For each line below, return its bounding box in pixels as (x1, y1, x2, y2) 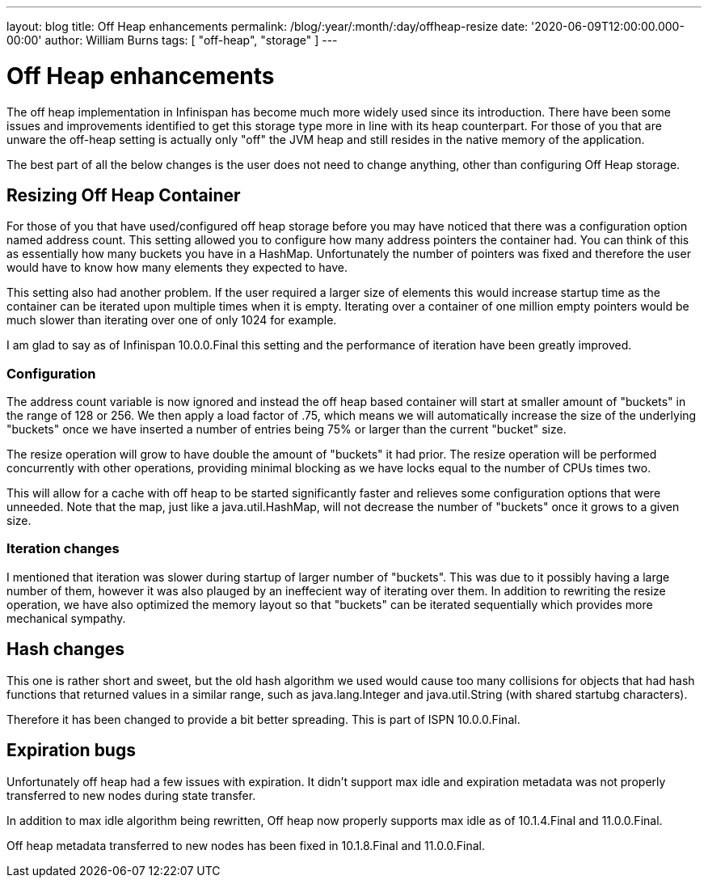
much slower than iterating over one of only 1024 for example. (6, 313, 337, 328)
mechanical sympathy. (6, 611, 126, 625)
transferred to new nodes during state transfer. (6, 788, 256, 802)
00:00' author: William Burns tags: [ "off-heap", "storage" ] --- (6, 33, 338, 47)
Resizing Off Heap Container (6, 184, 241, 205)
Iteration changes (6, 540, 120, 557)
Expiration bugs (6, 740, 136, 761)
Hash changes (6, 639, 124, 660)
